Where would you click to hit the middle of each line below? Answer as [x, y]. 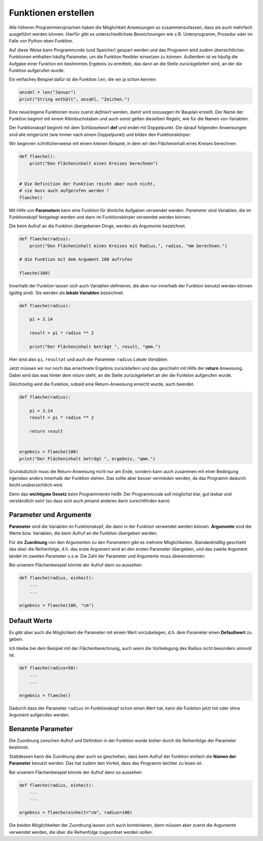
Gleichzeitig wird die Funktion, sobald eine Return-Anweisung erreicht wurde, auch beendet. [102, 384]
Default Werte [31, 621]
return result [46, 431]
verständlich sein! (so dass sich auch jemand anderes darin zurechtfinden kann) [89, 501]
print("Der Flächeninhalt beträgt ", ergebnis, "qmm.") [87, 459]
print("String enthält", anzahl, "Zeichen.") [75, 99]
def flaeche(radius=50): [49, 668]
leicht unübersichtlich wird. [36, 485]
